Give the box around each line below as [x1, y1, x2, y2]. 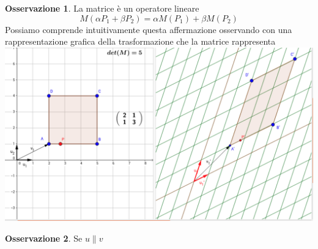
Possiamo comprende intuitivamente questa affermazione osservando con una [5, 23, 292, 35]
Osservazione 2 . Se [5, 231, 83, 244]
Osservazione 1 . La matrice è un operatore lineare [5, 2, 199, 14]
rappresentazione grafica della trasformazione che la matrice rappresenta [5, 35, 276, 48]
